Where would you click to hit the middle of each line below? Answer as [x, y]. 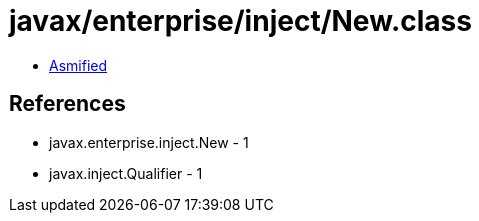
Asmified [78, 65]
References [67, 104]
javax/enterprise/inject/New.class [240, 21]
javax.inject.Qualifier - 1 [126, 173]
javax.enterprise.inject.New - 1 [149, 142]
